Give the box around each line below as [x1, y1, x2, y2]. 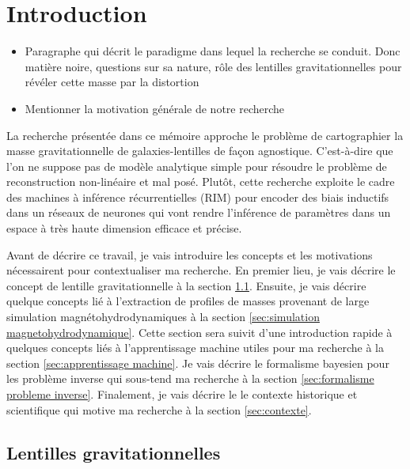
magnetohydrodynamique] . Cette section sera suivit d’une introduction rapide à [6, 323, 393, 340]
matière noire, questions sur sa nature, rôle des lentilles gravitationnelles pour [25, 58, 402, 74]
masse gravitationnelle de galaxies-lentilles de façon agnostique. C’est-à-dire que [6, 142, 393, 159]
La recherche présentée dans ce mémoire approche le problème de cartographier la [6, 127, 404, 143]
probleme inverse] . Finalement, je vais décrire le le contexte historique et [6, 386, 358, 402]
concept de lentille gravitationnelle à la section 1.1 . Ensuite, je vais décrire [6, 277, 366, 293]
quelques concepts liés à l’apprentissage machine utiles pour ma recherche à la [6, 339, 384, 356]
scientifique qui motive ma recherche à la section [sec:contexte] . [6, 401, 312, 418]
